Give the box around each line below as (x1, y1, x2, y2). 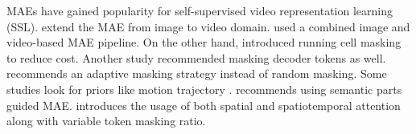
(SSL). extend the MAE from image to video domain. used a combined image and (6, 18, 410, 35)
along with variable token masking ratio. (6, 112, 206, 129)
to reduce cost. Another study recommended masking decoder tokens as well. (6, 49, 386, 66)
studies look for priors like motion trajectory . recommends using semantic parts (6, 80, 402, 97)
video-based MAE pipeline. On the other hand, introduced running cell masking (6, 34, 402, 51)
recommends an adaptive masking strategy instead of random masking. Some (6, 65, 387, 82)
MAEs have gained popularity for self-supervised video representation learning (6, 2, 393, 18)
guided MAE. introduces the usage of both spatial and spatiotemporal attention (6, 96, 401, 113)
